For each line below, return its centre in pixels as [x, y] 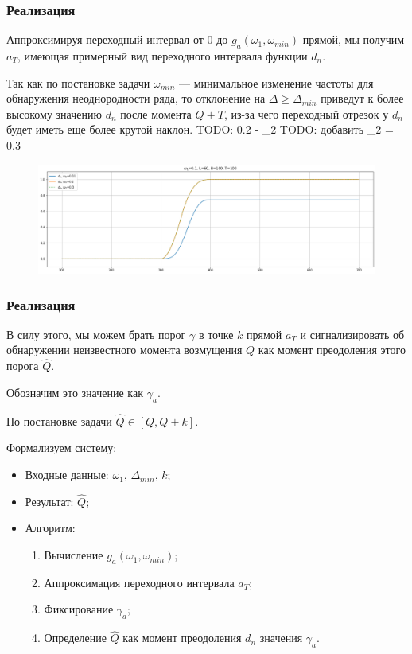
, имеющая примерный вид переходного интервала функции [162, 56]
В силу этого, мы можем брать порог [96, 334]
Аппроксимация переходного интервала [139, 582]
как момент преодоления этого [332, 350]
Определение [75, 638]
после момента [156, 113]
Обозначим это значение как [75, 392]
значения [281, 638]
